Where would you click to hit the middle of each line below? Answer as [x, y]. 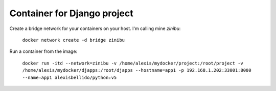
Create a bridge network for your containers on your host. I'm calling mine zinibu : [95, 28]
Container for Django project [71, 13]
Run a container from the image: [43, 51]
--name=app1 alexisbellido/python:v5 [70, 77]
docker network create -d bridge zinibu [74, 40]
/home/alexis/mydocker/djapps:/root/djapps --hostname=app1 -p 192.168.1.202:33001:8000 [137, 70]
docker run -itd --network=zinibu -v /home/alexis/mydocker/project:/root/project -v [133, 63]
